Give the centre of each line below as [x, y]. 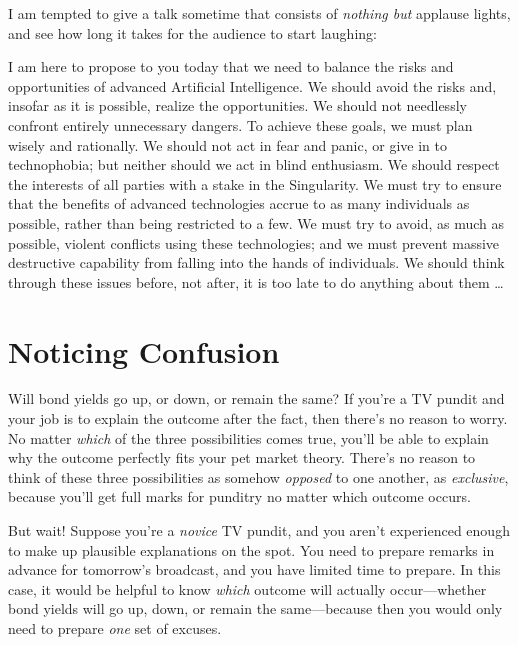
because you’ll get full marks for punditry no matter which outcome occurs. [239, 496]
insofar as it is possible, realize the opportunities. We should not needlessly [237, 105]
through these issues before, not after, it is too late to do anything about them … [256, 281]
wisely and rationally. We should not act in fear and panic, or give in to [227, 144]
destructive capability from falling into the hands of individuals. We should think [256, 262]
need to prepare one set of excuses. [115, 627]
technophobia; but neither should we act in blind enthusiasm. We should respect [254, 164]
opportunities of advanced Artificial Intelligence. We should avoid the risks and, [252, 85]
